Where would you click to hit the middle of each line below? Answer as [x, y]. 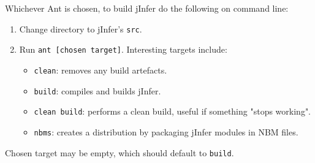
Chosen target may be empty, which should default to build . [120, 152]
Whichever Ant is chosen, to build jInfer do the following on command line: [147, 8]
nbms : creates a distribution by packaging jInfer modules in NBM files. [166, 131]
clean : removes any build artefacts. [101, 70]
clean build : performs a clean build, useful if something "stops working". [173, 111]
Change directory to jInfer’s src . [81, 28]
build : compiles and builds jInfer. [97, 90]
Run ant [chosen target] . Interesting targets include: [123, 49]
